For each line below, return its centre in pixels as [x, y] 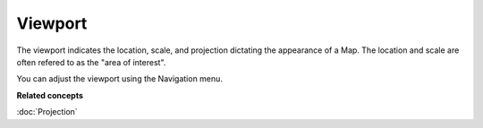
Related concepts [50, 95]
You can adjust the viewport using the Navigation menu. [120, 79]
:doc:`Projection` [47, 112]
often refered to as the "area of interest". [91, 62]
